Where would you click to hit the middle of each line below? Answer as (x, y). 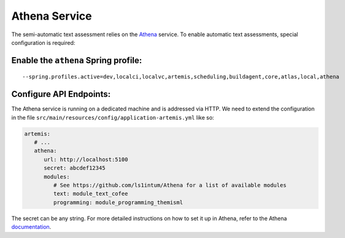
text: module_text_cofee (91, 194)
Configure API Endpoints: (61, 94)
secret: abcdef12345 (75, 168)
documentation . (31, 227)
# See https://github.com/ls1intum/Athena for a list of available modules (170, 185)
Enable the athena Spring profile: (77, 60)
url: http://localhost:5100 (86, 159)
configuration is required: (43, 42)
